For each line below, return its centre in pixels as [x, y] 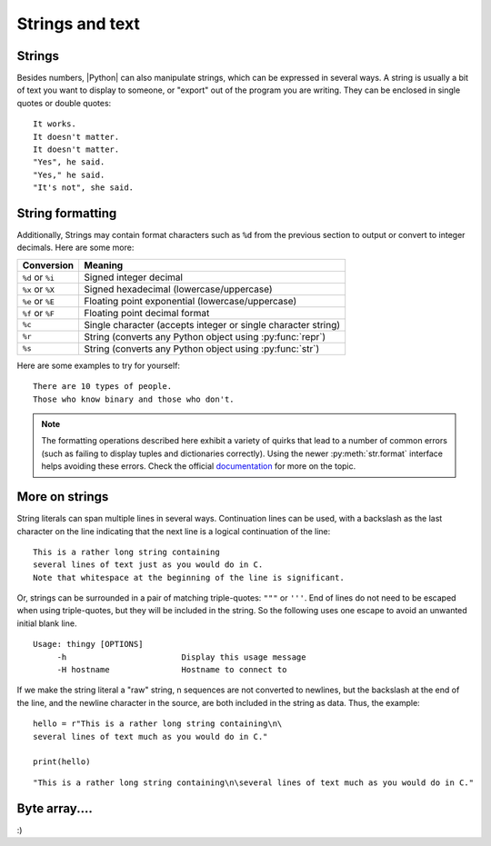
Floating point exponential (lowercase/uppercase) [190, 301]
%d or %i [38, 277]
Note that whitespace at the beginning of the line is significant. [189, 577]
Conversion [48, 265]
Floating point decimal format [146, 313]
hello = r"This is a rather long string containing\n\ [158, 724]
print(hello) [62, 762]
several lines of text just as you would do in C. [148, 565]
